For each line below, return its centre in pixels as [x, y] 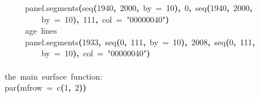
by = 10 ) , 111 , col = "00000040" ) [105, 19]
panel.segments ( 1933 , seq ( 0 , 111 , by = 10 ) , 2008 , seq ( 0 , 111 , [140, 42]
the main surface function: [54, 76]
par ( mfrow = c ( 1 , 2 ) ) [46, 87]
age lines [41, 30]
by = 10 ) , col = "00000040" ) [96, 53]
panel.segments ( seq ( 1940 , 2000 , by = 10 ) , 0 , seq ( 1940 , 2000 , [139, 8]
